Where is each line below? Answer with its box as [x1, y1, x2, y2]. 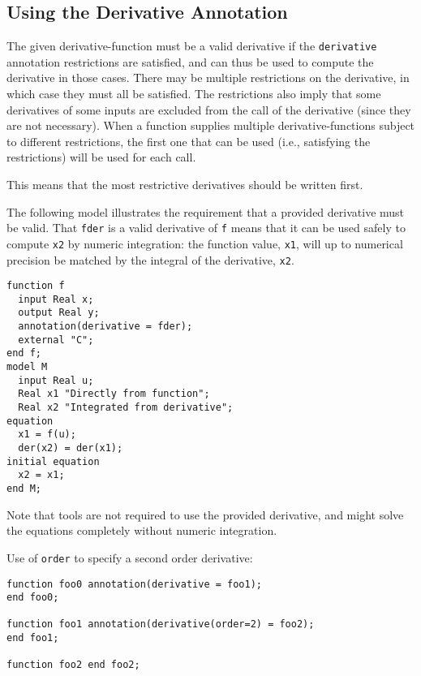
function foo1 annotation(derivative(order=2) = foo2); [6, 618, 315, 631]
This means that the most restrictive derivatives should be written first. [6, 176, 363, 193]
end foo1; [6, 632, 59, 644]
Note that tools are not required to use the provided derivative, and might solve [6, 506, 404, 523]
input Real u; [18, 374, 94, 386]
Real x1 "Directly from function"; [18, 388, 210, 400]
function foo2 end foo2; [6, 659, 140, 671]
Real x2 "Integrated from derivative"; [18, 402, 234, 414]
